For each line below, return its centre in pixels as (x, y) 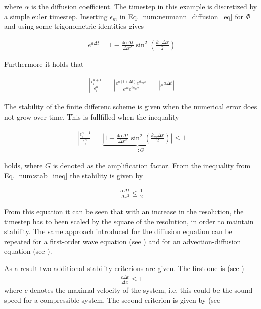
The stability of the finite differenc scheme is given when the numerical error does (131, 107)
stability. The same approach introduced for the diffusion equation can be (118, 231)
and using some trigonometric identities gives (74, 26)
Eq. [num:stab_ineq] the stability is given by (74, 175)
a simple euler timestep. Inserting (56, 16)
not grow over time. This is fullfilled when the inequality (92, 117)
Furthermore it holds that (44, 64)
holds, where (24, 165)
